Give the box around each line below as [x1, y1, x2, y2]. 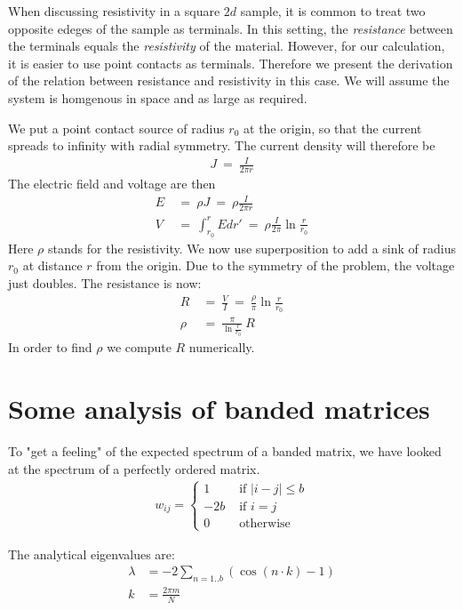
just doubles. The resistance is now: [8, 274, 202, 293]
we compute [107, 338, 172, 357]
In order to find [8, 338, 92, 357]
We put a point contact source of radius [8, 118, 225, 137]
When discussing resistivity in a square [8, 2, 220, 20]
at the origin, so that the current [243, 118, 422, 137]
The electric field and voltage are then [8, 174, 216, 193]
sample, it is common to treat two [240, 2, 426, 20]
